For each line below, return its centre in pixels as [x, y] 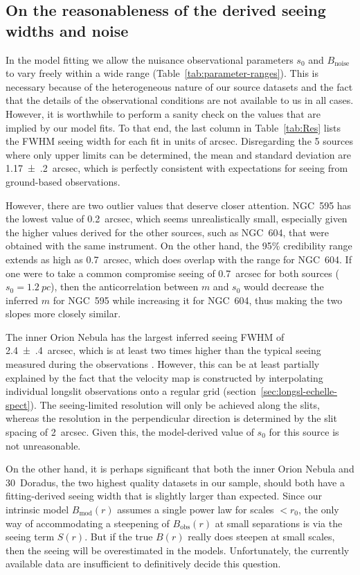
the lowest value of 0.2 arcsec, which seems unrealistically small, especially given [177, 219]
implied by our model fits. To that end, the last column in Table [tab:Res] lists [173, 127]
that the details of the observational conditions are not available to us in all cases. [180, 100]
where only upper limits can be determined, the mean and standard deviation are [178, 154]
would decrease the [284, 286]
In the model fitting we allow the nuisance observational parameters [150, 59]
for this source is [304, 432]
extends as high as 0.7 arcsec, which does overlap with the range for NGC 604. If [179, 259]
